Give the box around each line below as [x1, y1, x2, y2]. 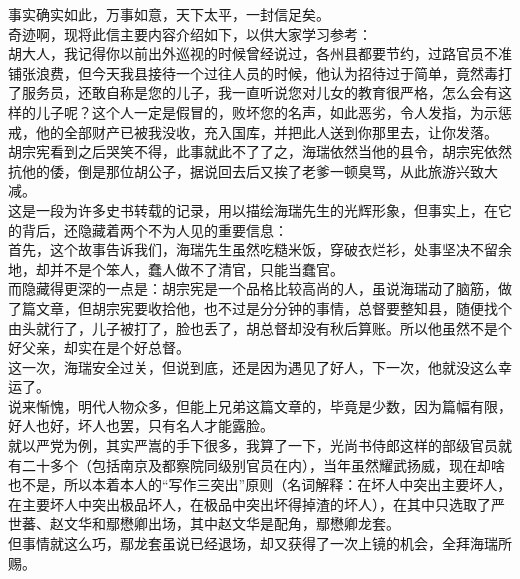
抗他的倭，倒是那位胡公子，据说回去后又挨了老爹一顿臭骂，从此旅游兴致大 [8, 160, 498, 181]
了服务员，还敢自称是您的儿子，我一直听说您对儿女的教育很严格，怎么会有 [8, 82, 498, 103]
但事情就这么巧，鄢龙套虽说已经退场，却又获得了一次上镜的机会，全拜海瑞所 [8, 533, 512, 554]
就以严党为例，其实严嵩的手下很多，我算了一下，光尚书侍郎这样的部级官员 [8, 435, 498, 456]
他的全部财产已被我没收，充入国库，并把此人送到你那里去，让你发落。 [35, 121, 498, 142]
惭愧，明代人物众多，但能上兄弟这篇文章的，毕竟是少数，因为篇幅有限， [35, 395, 512, 416]
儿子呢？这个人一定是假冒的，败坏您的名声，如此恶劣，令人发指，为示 [35, 101, 498, 122]
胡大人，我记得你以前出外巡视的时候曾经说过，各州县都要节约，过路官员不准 [8, 43, 512, 64]
